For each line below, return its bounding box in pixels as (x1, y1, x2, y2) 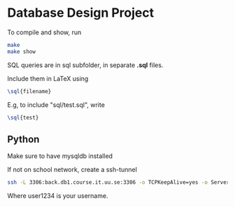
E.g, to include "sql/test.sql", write (7, 100, 105, 109)
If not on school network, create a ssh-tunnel (7, 166, 138, 174)
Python (7, 133, 40, 145)
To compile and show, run (7, 28, 82, 36)
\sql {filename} (7, 87, 52, 95)
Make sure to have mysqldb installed (7, 152, 113, 160)
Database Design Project (7, 5, 155, 21)
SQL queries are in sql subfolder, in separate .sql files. (7, 61, 164, 69)
